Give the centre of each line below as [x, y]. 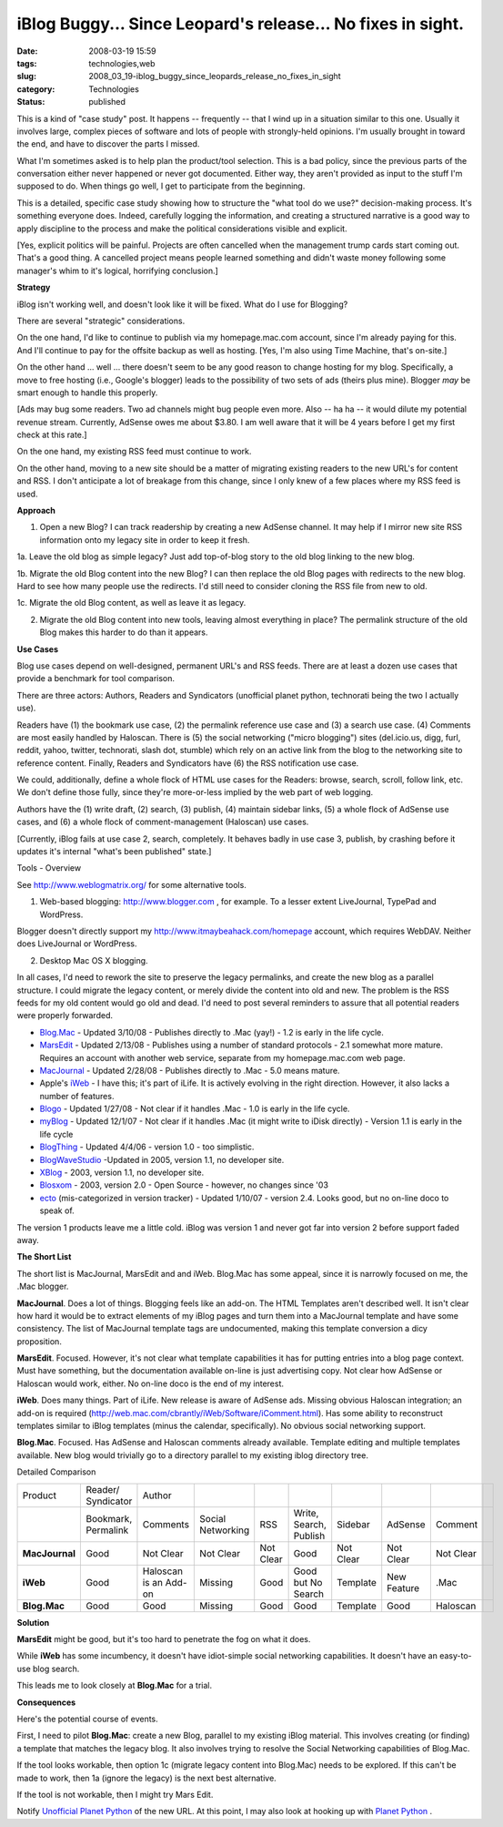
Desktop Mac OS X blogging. [94, 960]
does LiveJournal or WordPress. [77, 944]
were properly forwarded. [65, 1016]
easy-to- [456, 1656]
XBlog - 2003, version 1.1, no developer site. [122, 1173]
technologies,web [122, 63]
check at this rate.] [52, 435]
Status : [31, 102]
